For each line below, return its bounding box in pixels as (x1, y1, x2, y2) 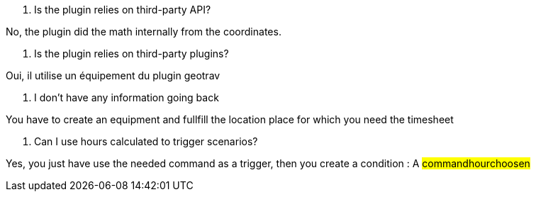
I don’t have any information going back (34, 91, 219, 103)
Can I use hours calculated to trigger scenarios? (34, 135, 258, 147)
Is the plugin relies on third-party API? (34, 4, 211, 16)
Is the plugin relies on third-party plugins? (34, 47, 229, 60)
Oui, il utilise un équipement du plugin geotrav (6, 69, 220, 81)
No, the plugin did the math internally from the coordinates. (6, 26, 281, 38)
